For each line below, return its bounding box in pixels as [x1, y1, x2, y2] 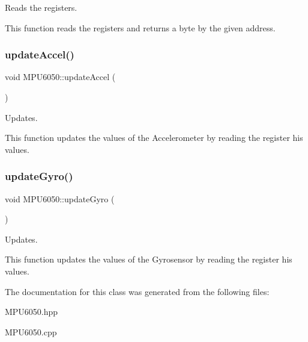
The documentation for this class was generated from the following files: [5, 285, 270, 297]
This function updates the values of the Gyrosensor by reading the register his [5, 253, 292, 266]
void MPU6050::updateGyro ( [5, 192, 115, 205]
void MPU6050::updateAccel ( [5, 70, 116, 83]
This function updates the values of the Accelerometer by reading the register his [5, 131, 303, 144]
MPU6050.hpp [5, 305, 58, 318]
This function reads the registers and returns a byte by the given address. [5, 21, 276, 34]
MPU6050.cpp [5, 325, 57, 338]
